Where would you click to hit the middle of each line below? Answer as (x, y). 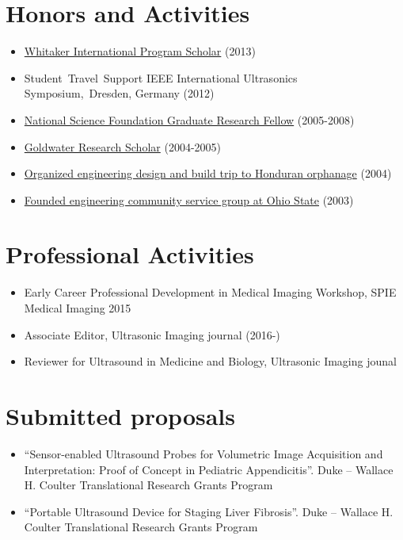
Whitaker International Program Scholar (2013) (140, 51)
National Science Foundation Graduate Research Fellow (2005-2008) (189, 119)
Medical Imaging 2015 (78, 308)
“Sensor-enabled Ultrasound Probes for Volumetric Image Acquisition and (203, 453)
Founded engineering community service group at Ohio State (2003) (189, 199)
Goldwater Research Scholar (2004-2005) (122, 146)
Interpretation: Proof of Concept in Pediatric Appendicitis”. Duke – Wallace (209, 469)
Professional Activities (130, 254)
